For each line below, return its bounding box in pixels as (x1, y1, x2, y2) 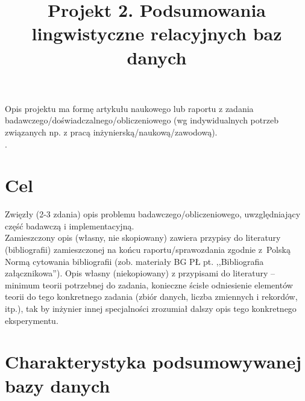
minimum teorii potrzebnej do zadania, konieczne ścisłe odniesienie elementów (5, 278, 293, 291)
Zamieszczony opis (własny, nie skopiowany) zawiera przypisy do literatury (5, 231, 281, 244)
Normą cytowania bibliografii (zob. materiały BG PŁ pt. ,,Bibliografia (5, 255, 264, 267)
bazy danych (5, 373, 110, 397)
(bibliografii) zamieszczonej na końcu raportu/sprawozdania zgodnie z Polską (5, 243, 291, 256)
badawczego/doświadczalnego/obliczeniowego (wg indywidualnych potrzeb (5, 114, 278, 126)
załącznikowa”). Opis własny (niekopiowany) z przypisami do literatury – (5, 267, 275, 279)
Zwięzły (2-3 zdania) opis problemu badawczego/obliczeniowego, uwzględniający (5, 208, 301, 220)
